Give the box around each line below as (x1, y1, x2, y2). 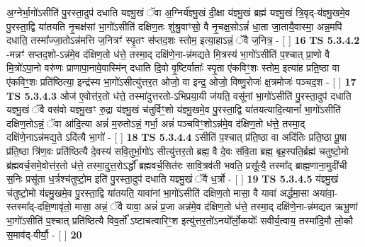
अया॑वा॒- (312, 185, 338, 200)
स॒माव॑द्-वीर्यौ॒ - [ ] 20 (6, 226, 82, 241)
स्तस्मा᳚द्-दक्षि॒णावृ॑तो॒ (6, 199, 72, 214)
